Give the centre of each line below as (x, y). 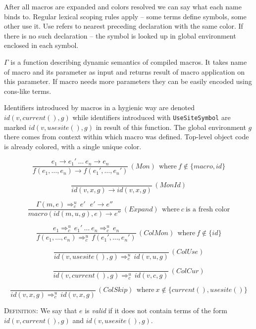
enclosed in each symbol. (41, 45)
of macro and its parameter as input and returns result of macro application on (124, 71)
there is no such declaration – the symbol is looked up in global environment (120, 35)
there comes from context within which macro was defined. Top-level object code (127, 137)
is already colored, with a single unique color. (73, 146)
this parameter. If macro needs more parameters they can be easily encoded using (128, 81)
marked (15, 127)
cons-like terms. (28, 91)
